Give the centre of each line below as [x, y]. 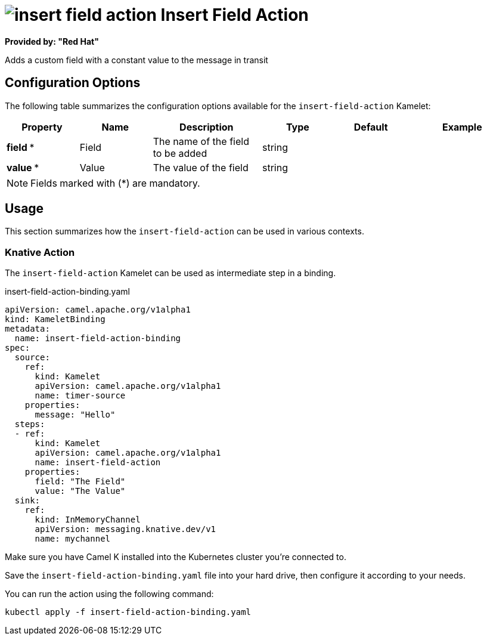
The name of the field [201, 141]
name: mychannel [73, 539]
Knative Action [40, 252]
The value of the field [201, 167]
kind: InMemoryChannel [88, 520]
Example [462, 127]
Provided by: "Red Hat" [52, 41]
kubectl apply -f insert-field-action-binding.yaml [128, 612]
